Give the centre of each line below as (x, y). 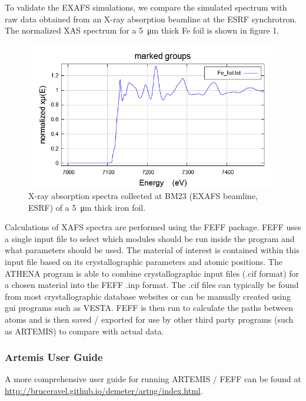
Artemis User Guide (54, 357)
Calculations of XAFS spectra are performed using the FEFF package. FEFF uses (153, 227)
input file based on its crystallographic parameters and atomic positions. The (144, 262)
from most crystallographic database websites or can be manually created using (148, 296)
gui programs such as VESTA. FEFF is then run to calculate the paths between (149, 308)
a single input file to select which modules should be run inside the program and (150, 238)
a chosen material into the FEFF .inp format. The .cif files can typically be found (152, 285)
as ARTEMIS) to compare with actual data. (84, 331)
